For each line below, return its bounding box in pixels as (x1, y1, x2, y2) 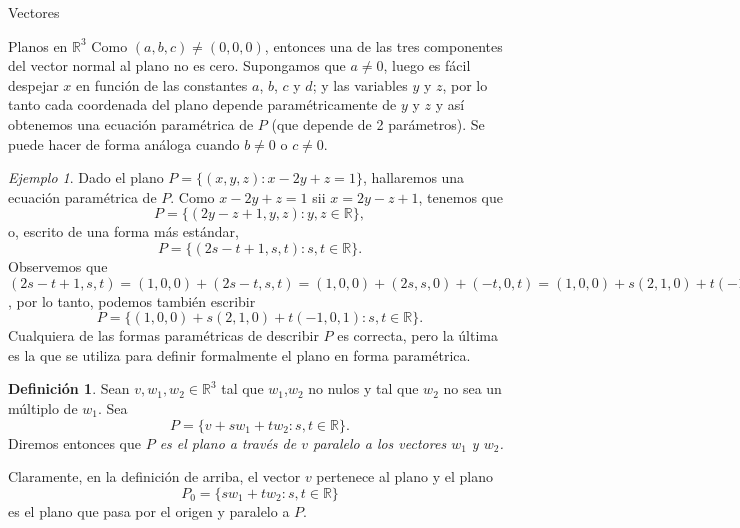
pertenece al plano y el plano (316, 466, 493, 487)
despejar (8, 74, 59, 95)
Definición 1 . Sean (8, 378, 130, 399)
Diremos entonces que (8, 432, 141, 453)
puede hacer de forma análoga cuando (8, 133, 240, 154)
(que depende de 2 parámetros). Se (271, 113, 485, 134)
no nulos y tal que (308, 378, 419, 399)
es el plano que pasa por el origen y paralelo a (8, 500, 290, 521)
